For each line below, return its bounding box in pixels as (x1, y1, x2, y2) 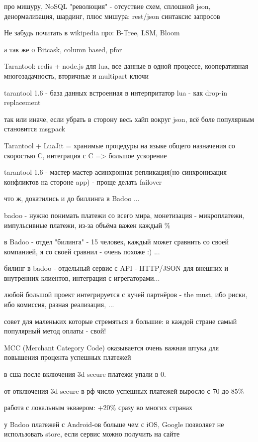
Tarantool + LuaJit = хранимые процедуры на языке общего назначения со (4, 140, 235, 150)
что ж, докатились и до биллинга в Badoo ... (4, 193, 140, 204)
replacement (4, 97, 41, 108)
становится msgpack (4, 123, 66, 134)
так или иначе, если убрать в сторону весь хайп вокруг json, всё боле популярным (4, 113, 255, 124)
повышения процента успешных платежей (4, 352, 131, 362)
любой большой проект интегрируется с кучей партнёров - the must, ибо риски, (4, 289, 248, 300)
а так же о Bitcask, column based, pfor (4, 44, 122, 54)
